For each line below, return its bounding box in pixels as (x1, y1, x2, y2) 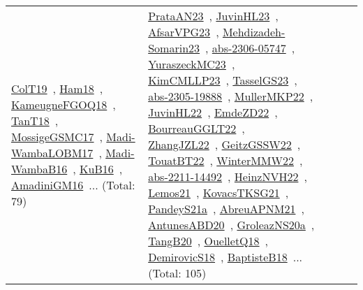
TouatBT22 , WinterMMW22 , (148, 152, 303, 168)
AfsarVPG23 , (148, 24, 219, 40)
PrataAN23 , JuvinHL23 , (148, 8, 279, 24)
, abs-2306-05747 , (205, 40, 295, 56)
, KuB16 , (73, 160, 123, 177)
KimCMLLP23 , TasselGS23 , (148, 72, 297, 88)
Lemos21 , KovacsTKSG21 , (148, 184, 289, 201)
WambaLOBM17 (11, 144, 94, 161)
